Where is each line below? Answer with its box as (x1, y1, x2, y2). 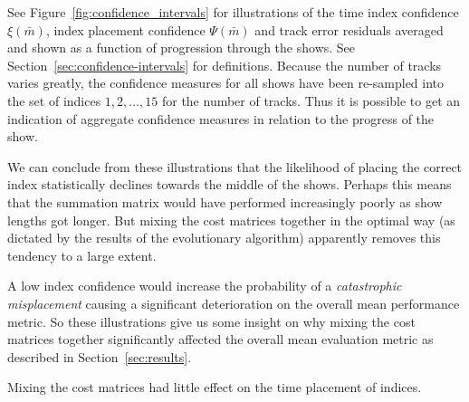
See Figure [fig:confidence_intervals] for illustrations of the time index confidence (7, 3, 459, 21)
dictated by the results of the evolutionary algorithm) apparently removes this (7, 228, 441, 247)
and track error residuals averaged (254, 20, 444, 39)
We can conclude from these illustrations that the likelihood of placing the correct (7, 157, 463, 176)
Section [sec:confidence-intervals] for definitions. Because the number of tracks (7, 55, 442, 74)
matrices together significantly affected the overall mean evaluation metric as (7, 330, 434, 349)
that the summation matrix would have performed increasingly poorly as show (7, 192, 443, 211)
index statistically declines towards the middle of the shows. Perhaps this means (7, 175, 452, 194)
